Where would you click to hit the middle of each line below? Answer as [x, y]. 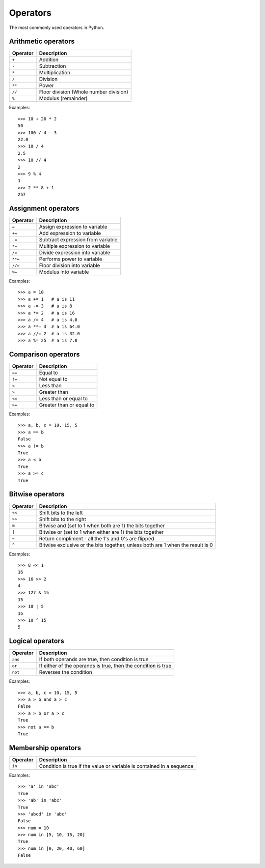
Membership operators [45, 748]
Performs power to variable [71, 259]
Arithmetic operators [42, 42]
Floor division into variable [69, 265]
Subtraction [53, 66]
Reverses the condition [66, 672]
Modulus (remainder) [63, 98]
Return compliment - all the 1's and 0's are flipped [97, 538]
